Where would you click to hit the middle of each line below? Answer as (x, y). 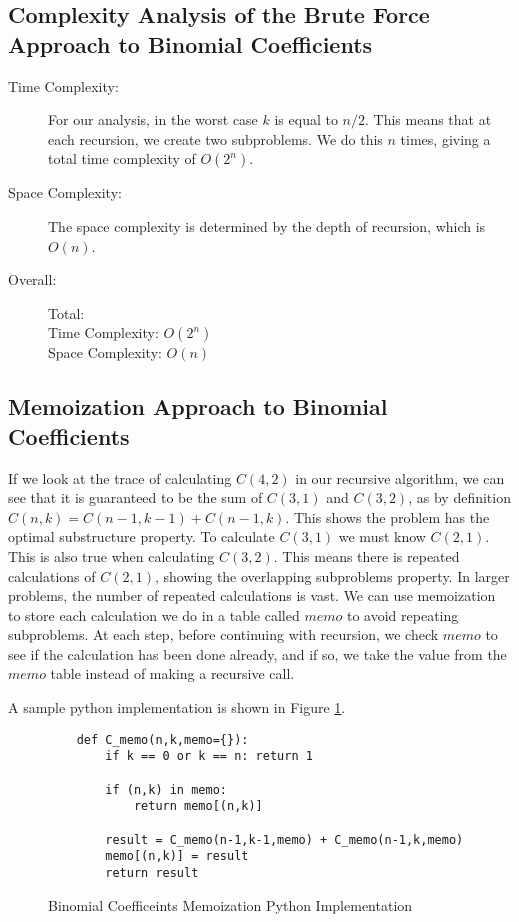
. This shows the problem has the (387, 516)
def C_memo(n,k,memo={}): (162, 739)
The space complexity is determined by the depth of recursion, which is (267, 225)
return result (152, 872)
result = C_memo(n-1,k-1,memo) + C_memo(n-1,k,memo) (284, 839)
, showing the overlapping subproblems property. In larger (332, 575)
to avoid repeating (403, 614)
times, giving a (445, 138)
